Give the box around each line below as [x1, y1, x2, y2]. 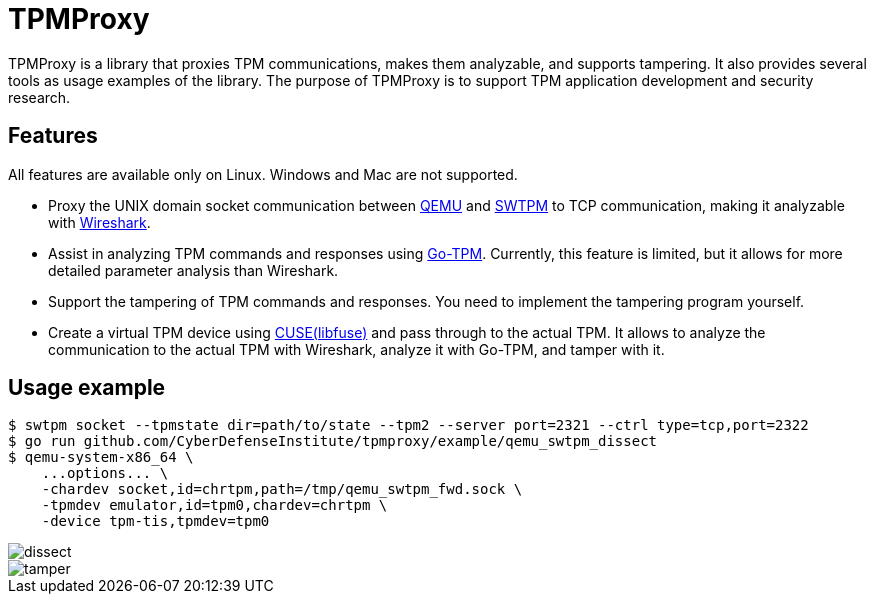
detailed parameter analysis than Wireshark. [48, 261, 339, 279]
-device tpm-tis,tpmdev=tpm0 [41, 513, 270, 530]
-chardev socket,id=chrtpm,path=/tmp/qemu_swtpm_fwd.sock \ [41, 481, 523, 498]
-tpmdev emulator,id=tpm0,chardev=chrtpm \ [41, 497, 388, 514]
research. [8, 88, 71, 106]
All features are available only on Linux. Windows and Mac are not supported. [8, 165, 518, 183]
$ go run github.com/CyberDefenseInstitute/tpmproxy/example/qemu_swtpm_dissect [8, 433, 658, 450]
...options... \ [41, 465, 169, 482]
